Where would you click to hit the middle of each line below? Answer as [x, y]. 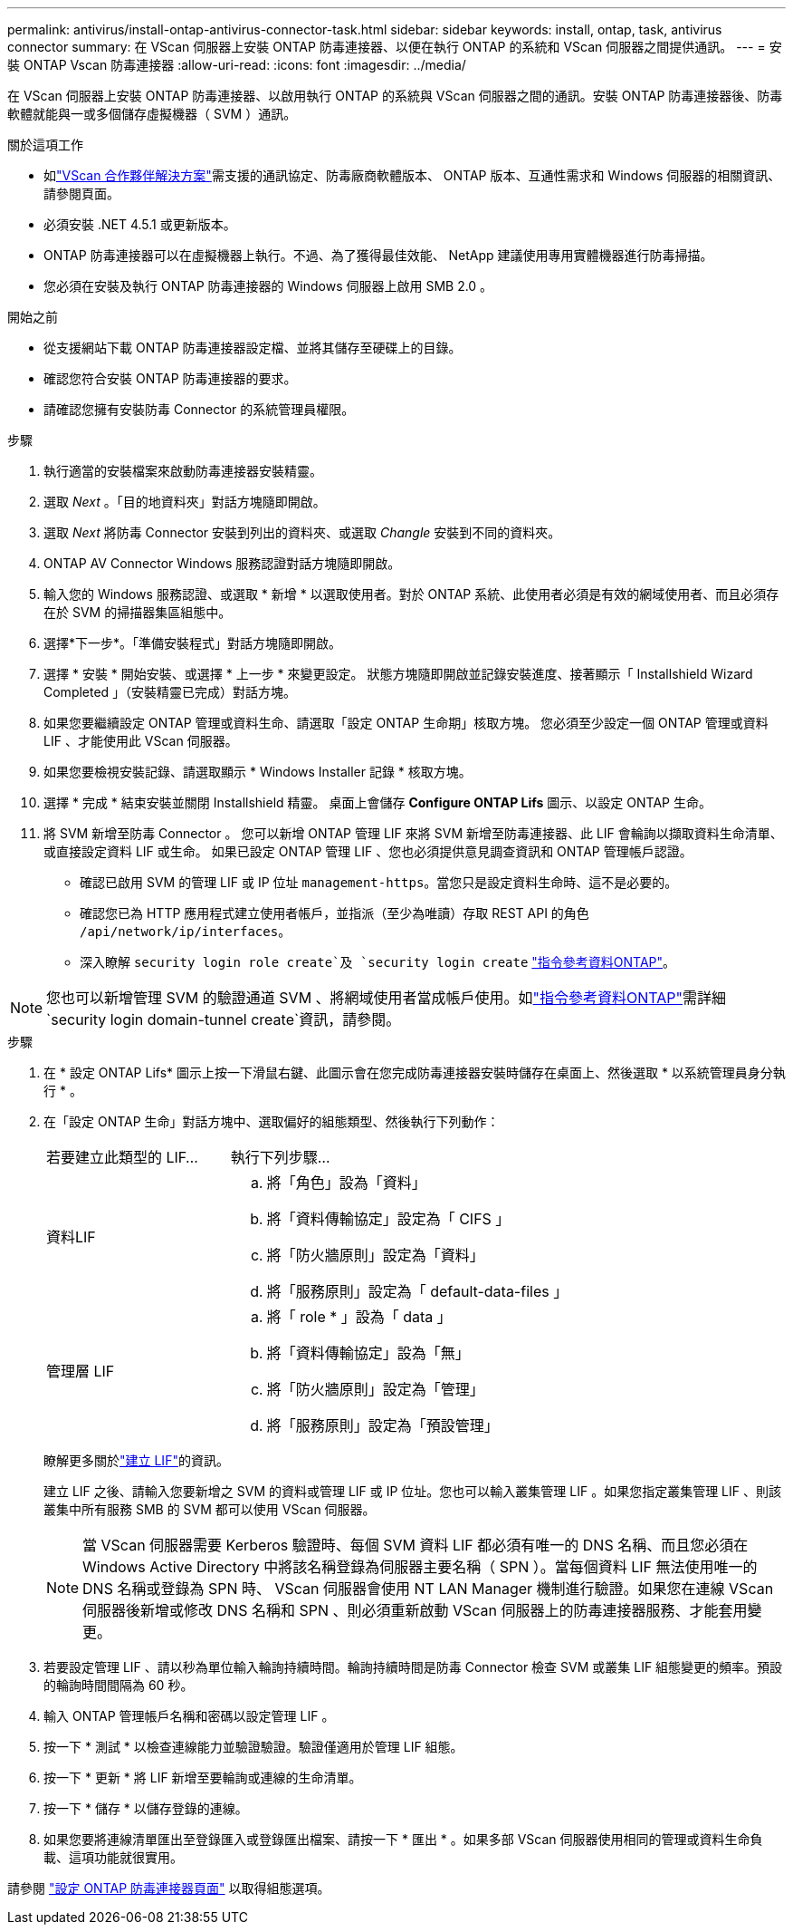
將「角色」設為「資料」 [346, 1183]
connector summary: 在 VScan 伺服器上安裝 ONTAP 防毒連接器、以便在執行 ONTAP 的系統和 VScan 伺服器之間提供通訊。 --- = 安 [395, 47]
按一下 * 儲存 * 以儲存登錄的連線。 [146, 1808]
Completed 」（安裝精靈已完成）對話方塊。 [170, 692]
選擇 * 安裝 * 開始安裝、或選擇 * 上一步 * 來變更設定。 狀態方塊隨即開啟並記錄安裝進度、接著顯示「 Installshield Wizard [398, 674]
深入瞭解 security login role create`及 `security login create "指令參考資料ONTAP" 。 [378, 962]
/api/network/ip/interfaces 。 [186, 931]
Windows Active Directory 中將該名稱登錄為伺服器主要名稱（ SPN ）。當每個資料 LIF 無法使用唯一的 [420, 1567]
